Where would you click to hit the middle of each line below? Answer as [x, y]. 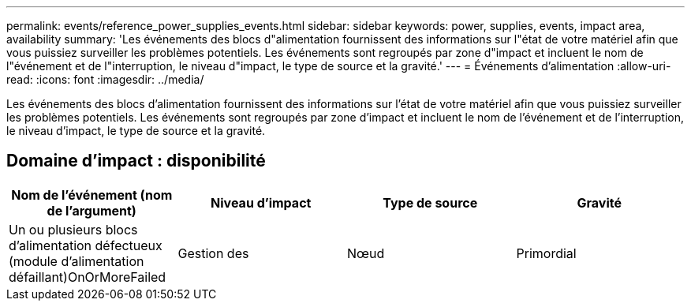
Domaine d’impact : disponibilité [136, 161]
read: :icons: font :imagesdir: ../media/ [105, 79]
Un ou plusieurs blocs [73, 229]
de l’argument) [92, 210]
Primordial [546, 253]
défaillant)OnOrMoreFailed [88, 277]
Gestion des [213, 253]
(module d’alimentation [77, 261]
